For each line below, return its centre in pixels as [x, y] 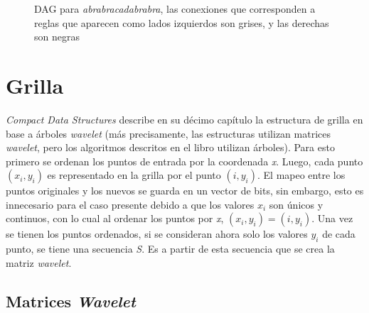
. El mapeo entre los [301, 175]
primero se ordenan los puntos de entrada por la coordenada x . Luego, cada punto [184, 161]
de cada [339, 234]
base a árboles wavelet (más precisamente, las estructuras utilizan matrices [168, 133]
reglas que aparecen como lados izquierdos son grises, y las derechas [182, 22]
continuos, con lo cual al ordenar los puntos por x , [115, 218]
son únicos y [296, 204]
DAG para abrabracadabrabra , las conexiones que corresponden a [175, 9]
